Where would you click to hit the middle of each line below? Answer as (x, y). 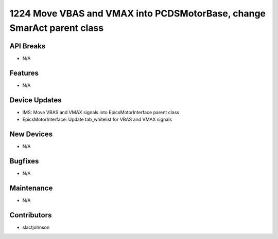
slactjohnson (36, 227)
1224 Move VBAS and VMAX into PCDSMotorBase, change (138, 13)
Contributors (31, 215)
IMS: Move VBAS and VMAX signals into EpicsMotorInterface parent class (101, 112)
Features (24, 73)
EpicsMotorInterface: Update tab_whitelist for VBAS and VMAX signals (97, 120)
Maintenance (31, 188)
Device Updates (36, 100)
